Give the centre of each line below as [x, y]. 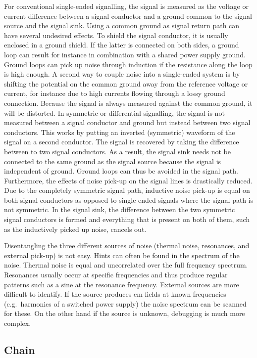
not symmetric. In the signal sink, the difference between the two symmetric [120, 209]
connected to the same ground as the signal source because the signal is [113, 161]
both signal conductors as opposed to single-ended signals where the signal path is [129, 200]
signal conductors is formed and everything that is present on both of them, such [127, 219]
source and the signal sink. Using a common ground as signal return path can [122, 25]
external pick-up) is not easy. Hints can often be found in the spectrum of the [122, 255]
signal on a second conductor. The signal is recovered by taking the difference [122, 142]
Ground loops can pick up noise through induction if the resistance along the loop [128, 64]
